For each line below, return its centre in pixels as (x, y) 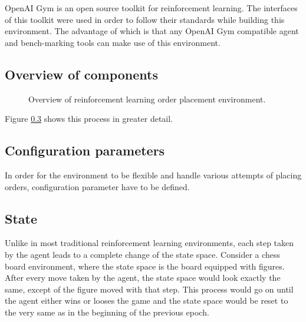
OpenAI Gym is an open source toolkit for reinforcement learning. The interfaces (151, 8)
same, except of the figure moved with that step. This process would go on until (149, 289)
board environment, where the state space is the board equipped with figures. (145, 266)
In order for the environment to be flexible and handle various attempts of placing (153, 175)
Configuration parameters (85, 150)
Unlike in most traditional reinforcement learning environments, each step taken (149, 243)
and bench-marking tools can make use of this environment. (113, 42)
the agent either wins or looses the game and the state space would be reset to (147, 301)
